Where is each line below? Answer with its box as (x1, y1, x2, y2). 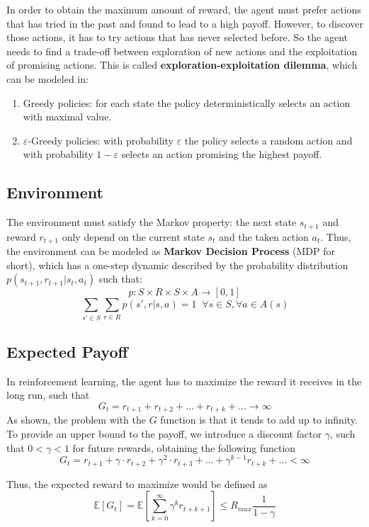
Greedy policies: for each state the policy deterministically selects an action (23, 95, 351, 110)
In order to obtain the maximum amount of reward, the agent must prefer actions (6, 2, 361, 16)
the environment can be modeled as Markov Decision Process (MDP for (6, 244, 335, 259)
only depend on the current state (62, 229, 205, 244)
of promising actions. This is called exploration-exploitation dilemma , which (6, 57, 358, 72)
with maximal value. (23, 109, 112, 124)
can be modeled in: (6, 71, 89, 86)
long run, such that (6, 387, 90, 402)
